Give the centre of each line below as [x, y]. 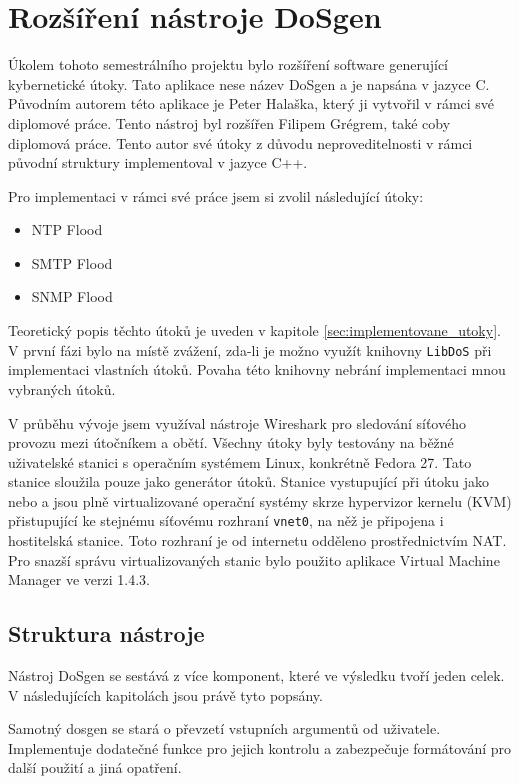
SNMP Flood [72, 296]
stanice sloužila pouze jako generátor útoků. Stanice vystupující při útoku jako [249, 481]
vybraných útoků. [62, 388]
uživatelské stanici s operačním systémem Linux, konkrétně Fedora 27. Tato [240, 461]
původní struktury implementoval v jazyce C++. [158, 162]
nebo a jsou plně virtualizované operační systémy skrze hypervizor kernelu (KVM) [260, 500]
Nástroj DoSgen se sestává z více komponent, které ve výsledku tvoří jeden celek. [256, 675]
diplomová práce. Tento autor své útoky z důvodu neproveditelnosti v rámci [240, 142]
